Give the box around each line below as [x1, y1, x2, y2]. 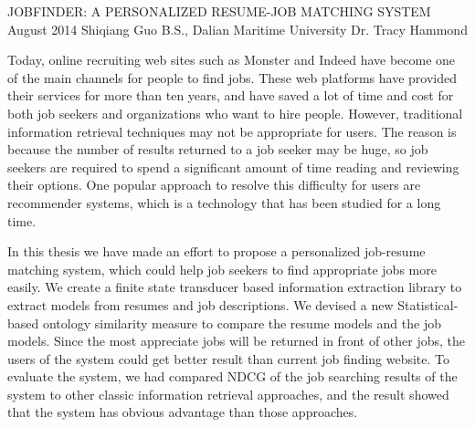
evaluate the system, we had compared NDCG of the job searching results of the [7, 367, 458, 386]
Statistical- [397, 295, 459, 314]
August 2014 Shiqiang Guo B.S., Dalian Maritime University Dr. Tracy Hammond [7, 19, 468, 38]
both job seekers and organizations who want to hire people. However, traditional [7, 103, 463, 122]
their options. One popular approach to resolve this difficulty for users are [7, 175, 421, 194]
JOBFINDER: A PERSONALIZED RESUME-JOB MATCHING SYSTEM [7, 2, 431, 20]
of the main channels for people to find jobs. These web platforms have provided [7, 68, 457, 87]
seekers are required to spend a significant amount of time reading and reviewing [7, 157, 459, 176]
